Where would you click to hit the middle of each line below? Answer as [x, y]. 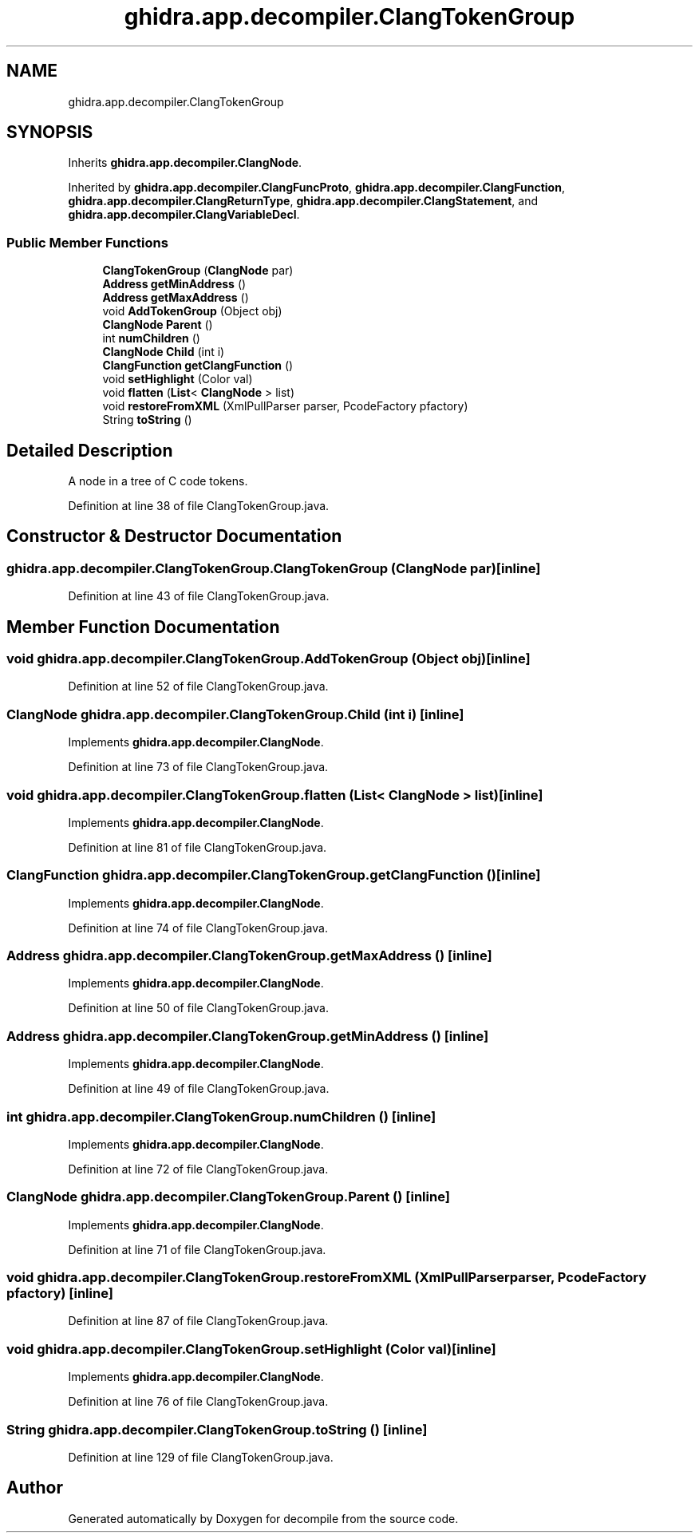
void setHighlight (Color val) [178, 379]
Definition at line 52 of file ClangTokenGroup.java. [198, 686]
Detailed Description [90, 450]
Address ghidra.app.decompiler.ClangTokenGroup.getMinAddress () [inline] [248, 1036]
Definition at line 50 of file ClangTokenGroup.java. [198, 1008]
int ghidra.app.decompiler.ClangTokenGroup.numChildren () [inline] [221, 1116]
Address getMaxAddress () [176, 298]
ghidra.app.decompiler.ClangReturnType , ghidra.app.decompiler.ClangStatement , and [303, 201]
